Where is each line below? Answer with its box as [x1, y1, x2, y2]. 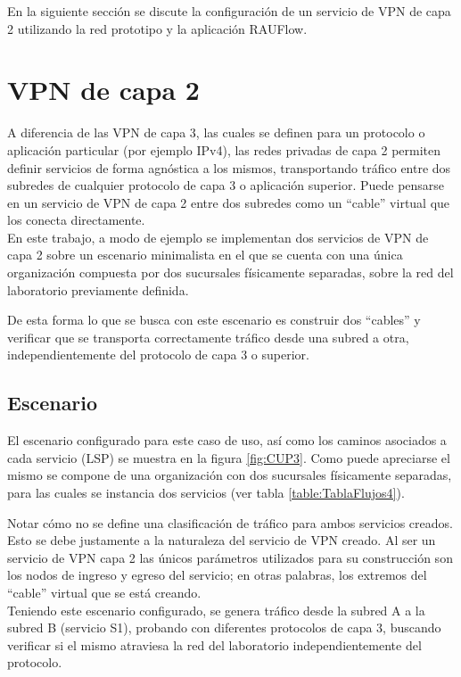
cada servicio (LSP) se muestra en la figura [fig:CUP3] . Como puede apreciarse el [7, 448, 450, 466]
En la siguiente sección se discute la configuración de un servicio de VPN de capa [7, 2, 451, 20]
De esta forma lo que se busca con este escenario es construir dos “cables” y [7, 310, 421, 329]
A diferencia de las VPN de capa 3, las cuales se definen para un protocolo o [7, 123, 425, 142]
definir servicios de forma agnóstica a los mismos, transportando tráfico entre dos [7, 158, 451, 177]
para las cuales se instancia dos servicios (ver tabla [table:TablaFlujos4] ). [7, 483, 405, 502]
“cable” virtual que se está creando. [7, 582, 202, 601]
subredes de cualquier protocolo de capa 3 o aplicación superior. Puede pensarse [7, 176, 445, 194]
